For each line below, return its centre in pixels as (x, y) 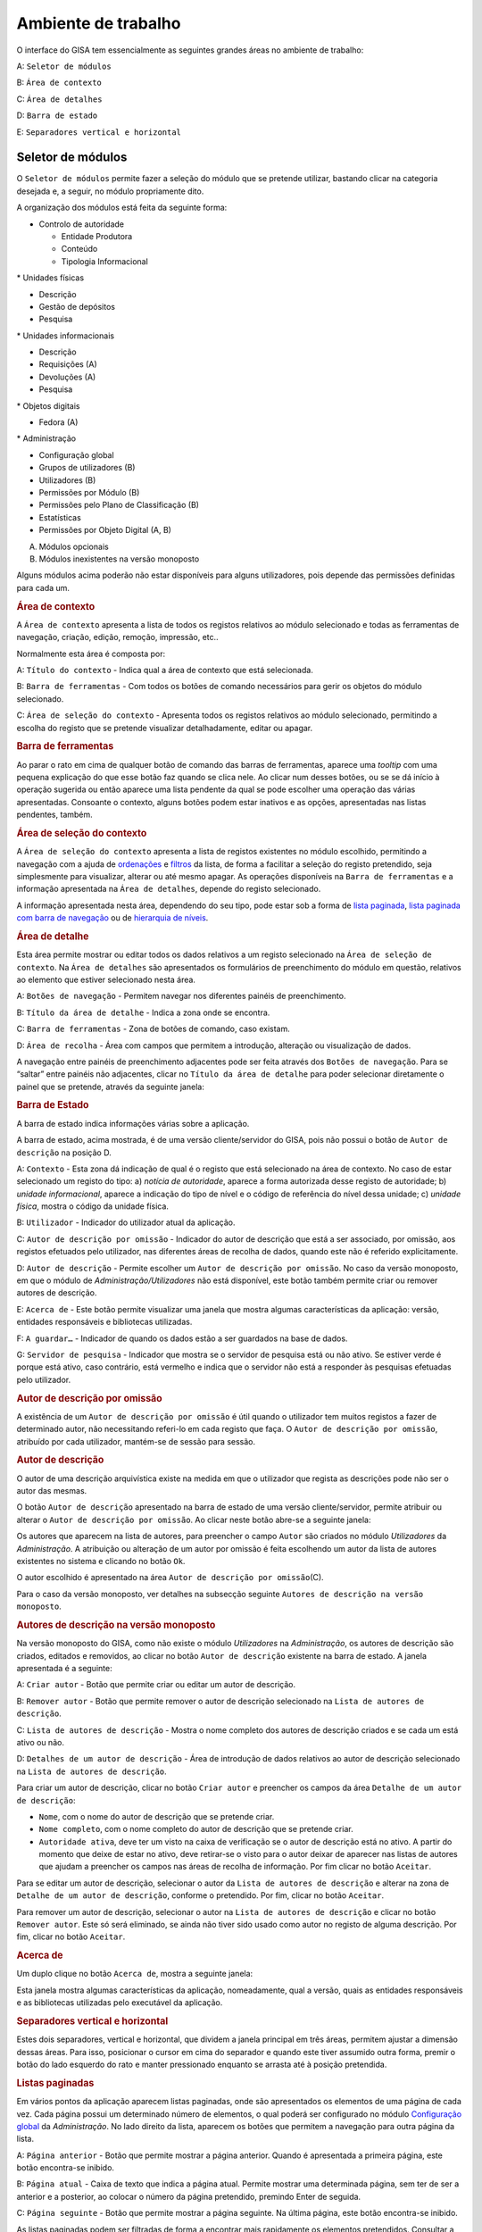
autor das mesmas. (52, 1491)
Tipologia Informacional (105, 261)
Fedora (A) (58, 422)
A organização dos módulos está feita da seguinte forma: (122, 208)
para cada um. (43, 587)
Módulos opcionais (74, 546)
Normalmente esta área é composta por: (91, 654)
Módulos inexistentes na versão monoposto (119, 559)
